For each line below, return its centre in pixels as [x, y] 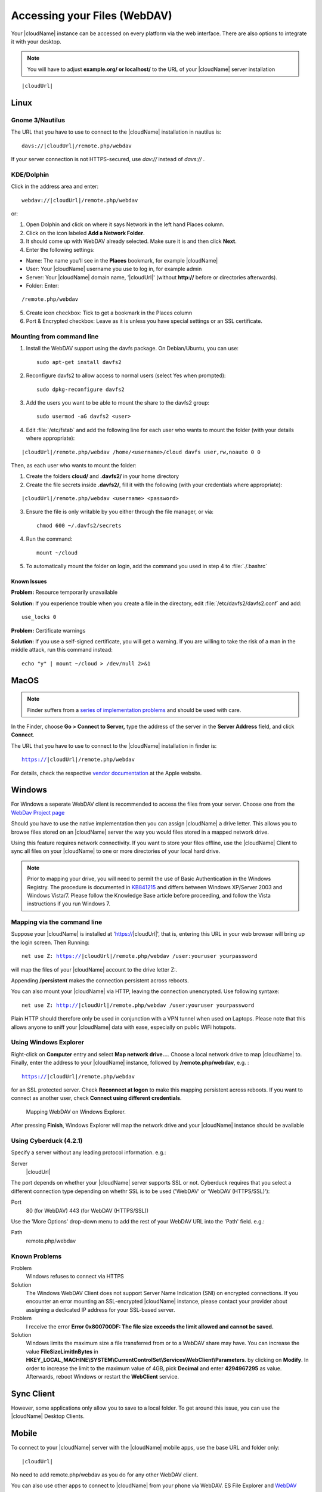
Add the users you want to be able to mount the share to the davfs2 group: [118, 402]
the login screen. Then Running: [50, 942]
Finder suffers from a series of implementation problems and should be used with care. [134, 710]
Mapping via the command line [57, 922]
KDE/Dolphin [30, 174]
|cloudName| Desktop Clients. [48, 1416]
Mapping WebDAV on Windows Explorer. [76, 1112]
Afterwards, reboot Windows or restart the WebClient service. [102, 1376]
